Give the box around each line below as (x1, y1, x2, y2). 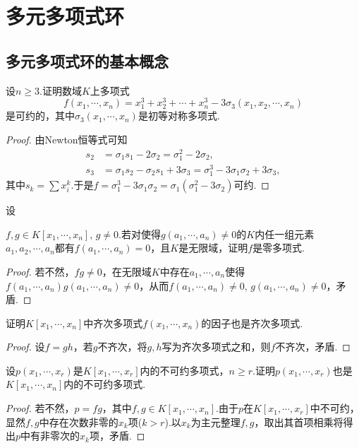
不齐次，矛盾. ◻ (275, 339, 351, 354)
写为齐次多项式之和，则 (162, 339, 271, 354)
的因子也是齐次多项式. (201, 315, 303, 330)
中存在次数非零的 (39, 414, 118, 429)
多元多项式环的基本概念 (6, 49, 169, 71)
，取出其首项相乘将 (254, 414, 343, 429)
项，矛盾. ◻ (89, 428, 145, 443)
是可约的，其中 (6, 108, 75, 123)
